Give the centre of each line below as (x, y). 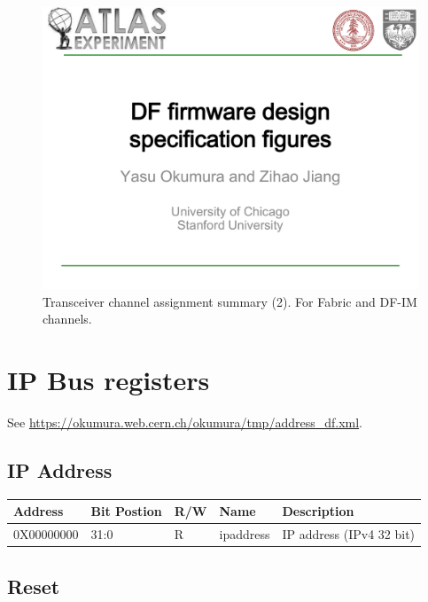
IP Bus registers (109, 379)
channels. (67, 319)
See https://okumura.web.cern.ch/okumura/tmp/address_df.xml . (185, 422)
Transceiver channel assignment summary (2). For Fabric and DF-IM (230, 301)
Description (318, 511)
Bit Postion (126, 511)
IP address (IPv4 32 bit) (349, 534)
